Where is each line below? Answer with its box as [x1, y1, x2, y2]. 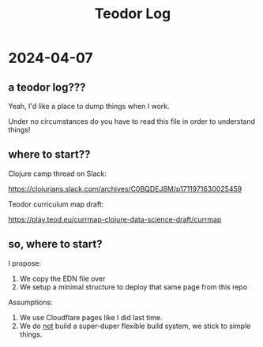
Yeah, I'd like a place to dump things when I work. [8, 102, 170, 110]
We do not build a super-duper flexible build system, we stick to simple [19, 321, 251, 330]
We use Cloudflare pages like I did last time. [19, 312, 163, 322]
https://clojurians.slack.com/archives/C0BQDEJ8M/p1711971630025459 [8, 184, 242, 193]
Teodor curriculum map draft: [8, 199, 104, 209]
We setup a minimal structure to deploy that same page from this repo [19, 282, 248, 292]
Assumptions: [8, 297, 53, 307]
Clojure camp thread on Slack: [8, 169, 107, 178]
